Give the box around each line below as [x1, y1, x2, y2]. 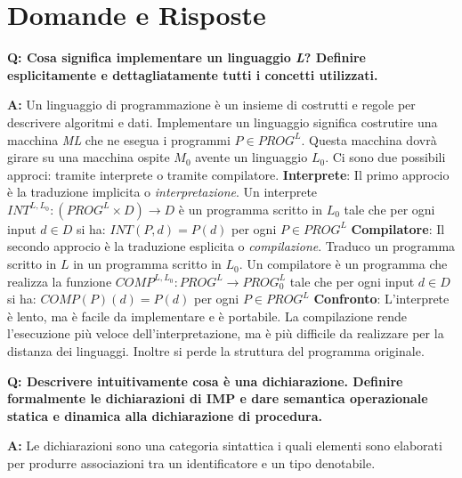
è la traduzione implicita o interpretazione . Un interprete [7, 182, 318, 201]
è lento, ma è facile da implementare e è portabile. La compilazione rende [7, 306, 408, 325]
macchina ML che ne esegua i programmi [7, 130, 231, 149]
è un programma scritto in [178, 199, 323, 218]
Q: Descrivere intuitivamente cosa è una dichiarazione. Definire [7, 371, 403, 390]
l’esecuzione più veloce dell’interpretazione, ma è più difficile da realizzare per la [7, 324, 444, 343]
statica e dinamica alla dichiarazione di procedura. [7, 406, 322, 425]
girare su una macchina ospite [7, 148, 170, 166]
